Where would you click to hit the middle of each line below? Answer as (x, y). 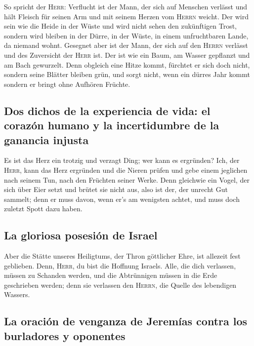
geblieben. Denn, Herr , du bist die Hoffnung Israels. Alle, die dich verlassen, (120, 265)
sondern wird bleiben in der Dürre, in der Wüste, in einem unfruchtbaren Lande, (126, 35)
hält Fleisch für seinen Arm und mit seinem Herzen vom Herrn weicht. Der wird (126, 16)
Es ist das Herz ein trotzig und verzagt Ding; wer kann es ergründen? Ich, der (122, 160)
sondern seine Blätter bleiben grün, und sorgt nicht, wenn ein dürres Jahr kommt (127, 74)
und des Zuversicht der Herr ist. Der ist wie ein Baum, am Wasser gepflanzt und (127, 55)
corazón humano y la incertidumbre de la (112, 125)
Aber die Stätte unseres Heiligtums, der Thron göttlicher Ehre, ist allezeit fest (122, 256)
